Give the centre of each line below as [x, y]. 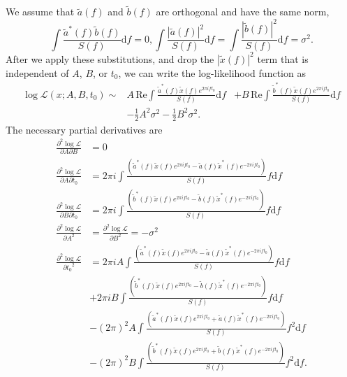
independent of [37, 72]
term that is [283, 58]
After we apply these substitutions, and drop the [110, 58]
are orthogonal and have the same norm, [243, 12]
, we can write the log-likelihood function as [212, 72]
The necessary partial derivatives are [84, 129]
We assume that [40, 12]
